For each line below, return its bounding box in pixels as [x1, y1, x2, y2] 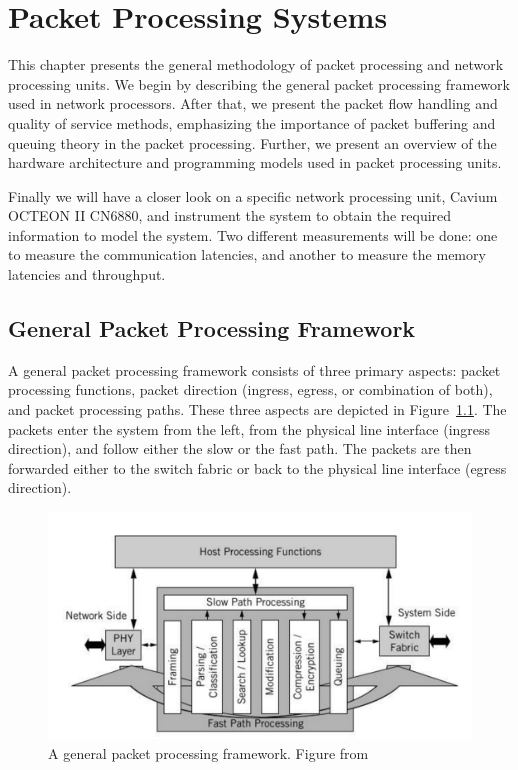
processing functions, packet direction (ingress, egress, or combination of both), [8, 379, 493, 400]
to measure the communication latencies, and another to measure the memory [8, 244, 486, 265]
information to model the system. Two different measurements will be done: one [8, 224, 498, 245]
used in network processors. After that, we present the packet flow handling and [8, 93, 498, 114]
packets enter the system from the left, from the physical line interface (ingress [8, 418, 491, 439]
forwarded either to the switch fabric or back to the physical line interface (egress [8, 457, 507, 478]
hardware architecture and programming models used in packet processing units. [8, 152, 502, 173]
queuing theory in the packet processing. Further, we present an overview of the [8, 132, 497, 153]
